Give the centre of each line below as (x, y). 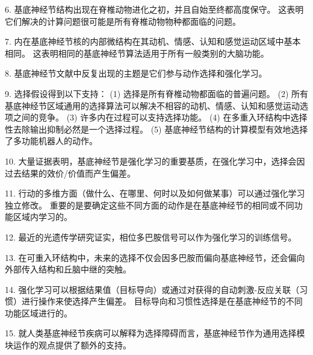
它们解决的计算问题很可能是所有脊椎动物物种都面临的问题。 (123, 21)
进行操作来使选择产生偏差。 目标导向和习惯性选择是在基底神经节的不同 (162, 301)
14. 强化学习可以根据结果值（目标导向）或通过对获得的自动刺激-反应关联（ (152, 289)
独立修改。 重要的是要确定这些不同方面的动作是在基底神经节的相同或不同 (150, 205)
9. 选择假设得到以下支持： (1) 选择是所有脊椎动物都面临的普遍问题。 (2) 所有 (156, 93)
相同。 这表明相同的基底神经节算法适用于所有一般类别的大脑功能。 (137, 53)
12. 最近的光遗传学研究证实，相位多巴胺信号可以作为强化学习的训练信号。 (151, 237)
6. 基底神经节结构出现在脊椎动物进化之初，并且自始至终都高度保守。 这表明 (154, 9)
